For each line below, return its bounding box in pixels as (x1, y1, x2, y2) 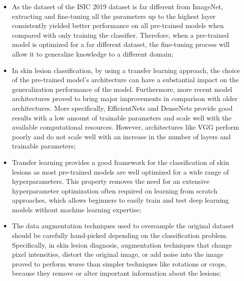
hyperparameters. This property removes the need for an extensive (12, 176, 210, 186)
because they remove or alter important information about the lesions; (12, 268, 221, 278)
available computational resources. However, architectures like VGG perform (12, 122, 239, 132)
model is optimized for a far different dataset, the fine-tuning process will (12, 39, 230, 49)
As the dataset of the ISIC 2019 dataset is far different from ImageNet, (12, 1, 223, 11)
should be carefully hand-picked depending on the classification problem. (12, 230, 228, 240)
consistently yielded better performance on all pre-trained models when (12, 20, 224, 30)
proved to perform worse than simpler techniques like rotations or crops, (12, 258, 227, 268)
